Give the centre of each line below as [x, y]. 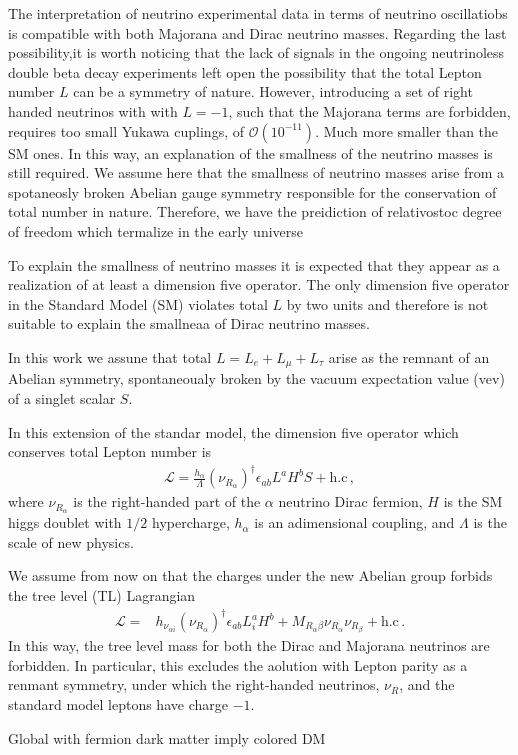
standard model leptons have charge [118, 703]
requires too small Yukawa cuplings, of [126, 130]
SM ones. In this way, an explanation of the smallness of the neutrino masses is [250, 152]
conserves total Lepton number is [110, 451]
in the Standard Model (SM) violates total [138, 303]
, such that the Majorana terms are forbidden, [369, 110]
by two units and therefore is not [387, 303]
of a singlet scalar [62, 397]
